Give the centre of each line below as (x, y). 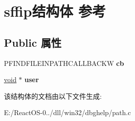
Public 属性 (33, 42)
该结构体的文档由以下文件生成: (53, 96)
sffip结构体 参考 (55, 11)
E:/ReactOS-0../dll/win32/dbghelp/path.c (67, 112)
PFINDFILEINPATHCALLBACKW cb (64, 63)
